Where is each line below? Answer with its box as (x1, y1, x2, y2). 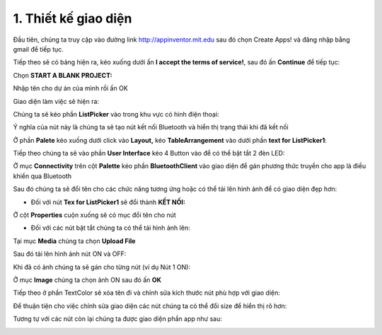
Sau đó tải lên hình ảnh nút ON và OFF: (13, 249, 127, 258)
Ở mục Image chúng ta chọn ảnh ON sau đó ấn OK (13, 276, 162, 284)
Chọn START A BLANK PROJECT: (13, 71, 112, 79)
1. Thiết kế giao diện (13, 11, 132, 26)
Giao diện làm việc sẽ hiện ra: (13, 97, 99, 105)
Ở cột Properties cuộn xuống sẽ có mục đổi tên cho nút (13, 211, 176, 219)
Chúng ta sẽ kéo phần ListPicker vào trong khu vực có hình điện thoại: (13, 110, 219, 118)
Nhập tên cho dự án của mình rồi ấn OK (13, 84, 129, 93)
